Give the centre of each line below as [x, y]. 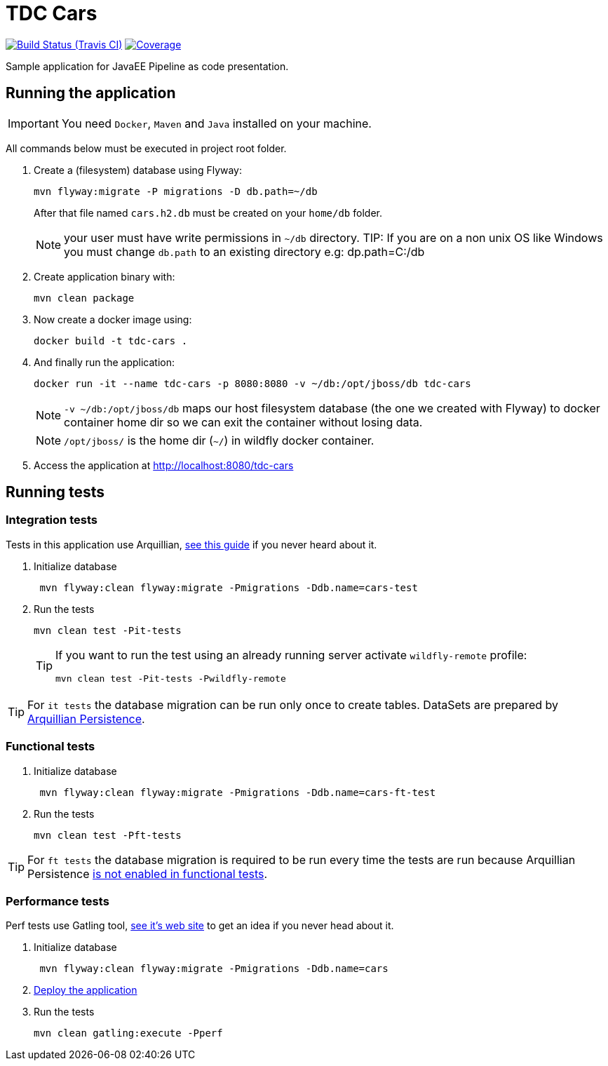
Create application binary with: [104, 276]
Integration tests [52, 520]
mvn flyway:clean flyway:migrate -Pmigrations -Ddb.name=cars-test [229, 587]
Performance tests [58, 901]
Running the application [91, 93]
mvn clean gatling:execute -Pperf [128, 1033]
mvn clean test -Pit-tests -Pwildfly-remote [171, 678]
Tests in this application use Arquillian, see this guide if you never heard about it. [191, 544]
